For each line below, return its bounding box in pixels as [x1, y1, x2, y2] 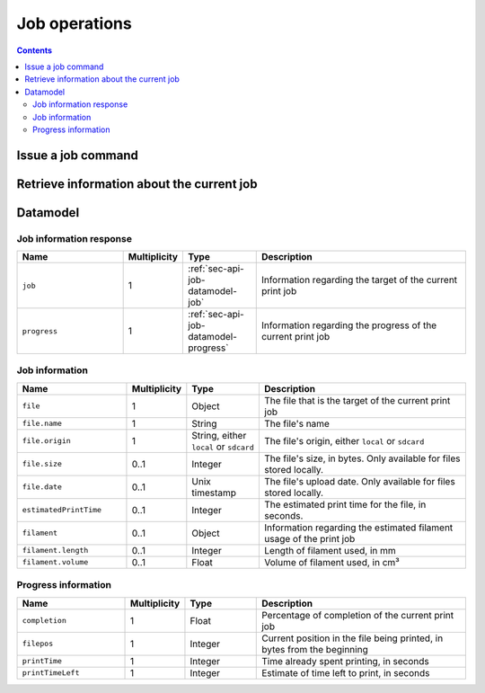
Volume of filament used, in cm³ [264, 555, 400, 568]
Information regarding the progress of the [260, 319, 437, 332]
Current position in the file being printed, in [261, 632, 444, 644]
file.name [22, 419, 63, 429]
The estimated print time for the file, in [264, 498, 427, 511]
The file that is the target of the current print [264, 394, 451, 406]
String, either [191, 429, 247, 441]
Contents [16, 45, 53, 56]
